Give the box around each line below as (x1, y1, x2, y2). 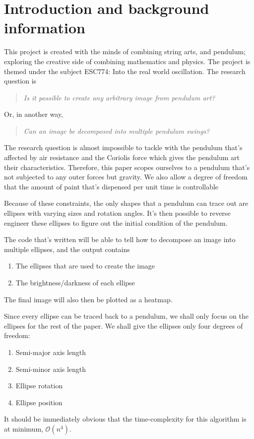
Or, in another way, (4, 109, 63, 119)
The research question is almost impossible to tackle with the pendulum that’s (4, 142, 243, 153)
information (4, 17, 85, 38)
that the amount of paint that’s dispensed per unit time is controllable (4, 181, 219, 191)
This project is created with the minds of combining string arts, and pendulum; (4, 46, 246, 57)
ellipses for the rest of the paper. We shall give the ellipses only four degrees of (4, 320, 243, 331)
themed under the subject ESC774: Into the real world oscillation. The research (4, 66, 246, 76)
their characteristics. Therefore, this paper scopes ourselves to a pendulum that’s (4, 162, 250, 172)
